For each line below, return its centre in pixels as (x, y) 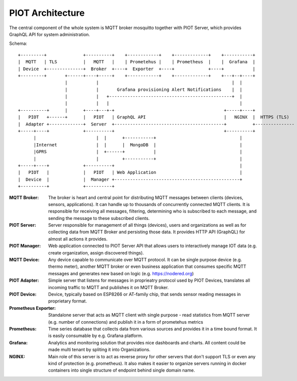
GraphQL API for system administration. (49, 34)
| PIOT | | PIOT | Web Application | (130, 172)
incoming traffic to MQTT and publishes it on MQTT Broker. (109, 287)
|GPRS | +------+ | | (138, 152)
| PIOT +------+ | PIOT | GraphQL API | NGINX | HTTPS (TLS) (154, 117)
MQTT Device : (24, 260)
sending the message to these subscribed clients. (99, 218)
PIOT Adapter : (24, 280)
